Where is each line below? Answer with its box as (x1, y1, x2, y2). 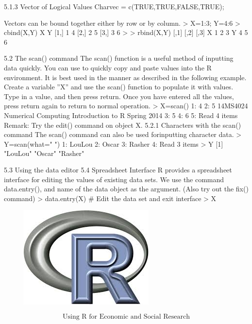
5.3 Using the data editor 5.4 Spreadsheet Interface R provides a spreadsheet (4, 164, 232, 174)
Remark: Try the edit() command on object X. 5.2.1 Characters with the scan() (4, 119, 241, 130)
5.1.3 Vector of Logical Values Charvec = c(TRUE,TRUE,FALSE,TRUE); (4, 1, 224, 11)
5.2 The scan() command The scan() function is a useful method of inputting (4, 53, 234, 63)
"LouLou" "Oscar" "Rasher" (4, 148, 84, 158)
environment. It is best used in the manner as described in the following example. (4, 72, 247, 82)
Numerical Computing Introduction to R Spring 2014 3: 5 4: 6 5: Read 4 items (4, 110, 238, 120)
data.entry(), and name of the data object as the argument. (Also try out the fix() (4, 184, 249, 194)
